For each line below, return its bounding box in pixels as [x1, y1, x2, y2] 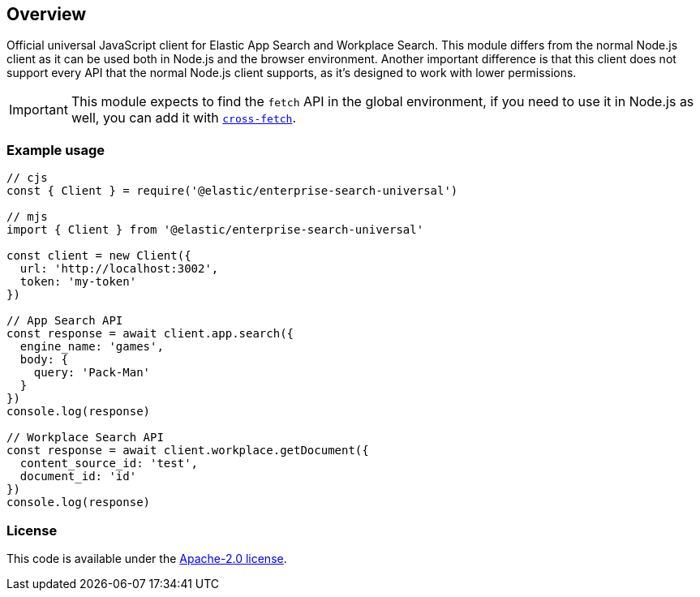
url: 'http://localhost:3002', [19, 262, 219, 276]
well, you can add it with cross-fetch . [71, 110, 296, 127]
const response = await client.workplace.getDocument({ [6, 444, 369, 457]
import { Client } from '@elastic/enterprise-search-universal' [6, 223, 424, 237]
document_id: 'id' [19, 470, 137, 483]
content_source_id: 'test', [19, 457, 199, 470]
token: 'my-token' [19, 275, 137, 289]
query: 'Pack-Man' [33, 366, 151, 380]
